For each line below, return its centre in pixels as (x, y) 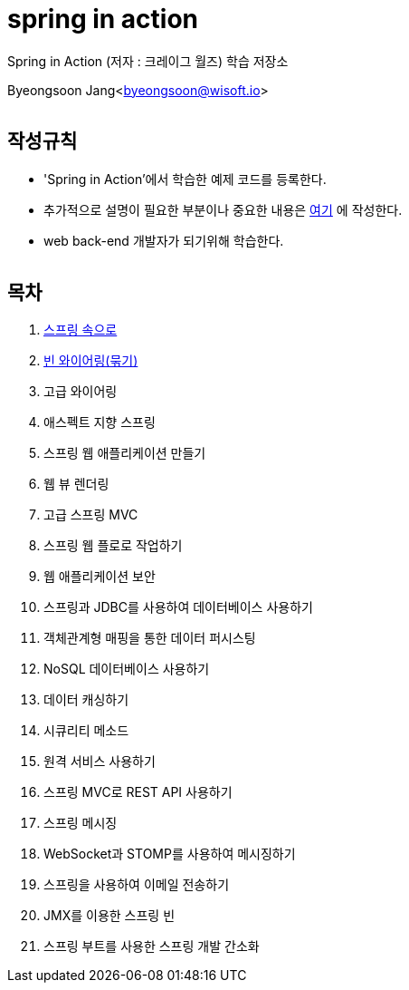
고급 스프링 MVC (91, 515)
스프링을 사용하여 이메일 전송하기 (137, 885)
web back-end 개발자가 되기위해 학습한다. (164, 240)
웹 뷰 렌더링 (76, 484)
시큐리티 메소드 (86, 731)
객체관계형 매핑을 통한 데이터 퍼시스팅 (150, 638)
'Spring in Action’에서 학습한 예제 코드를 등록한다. (185, 179)
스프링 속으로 (81, 330)
